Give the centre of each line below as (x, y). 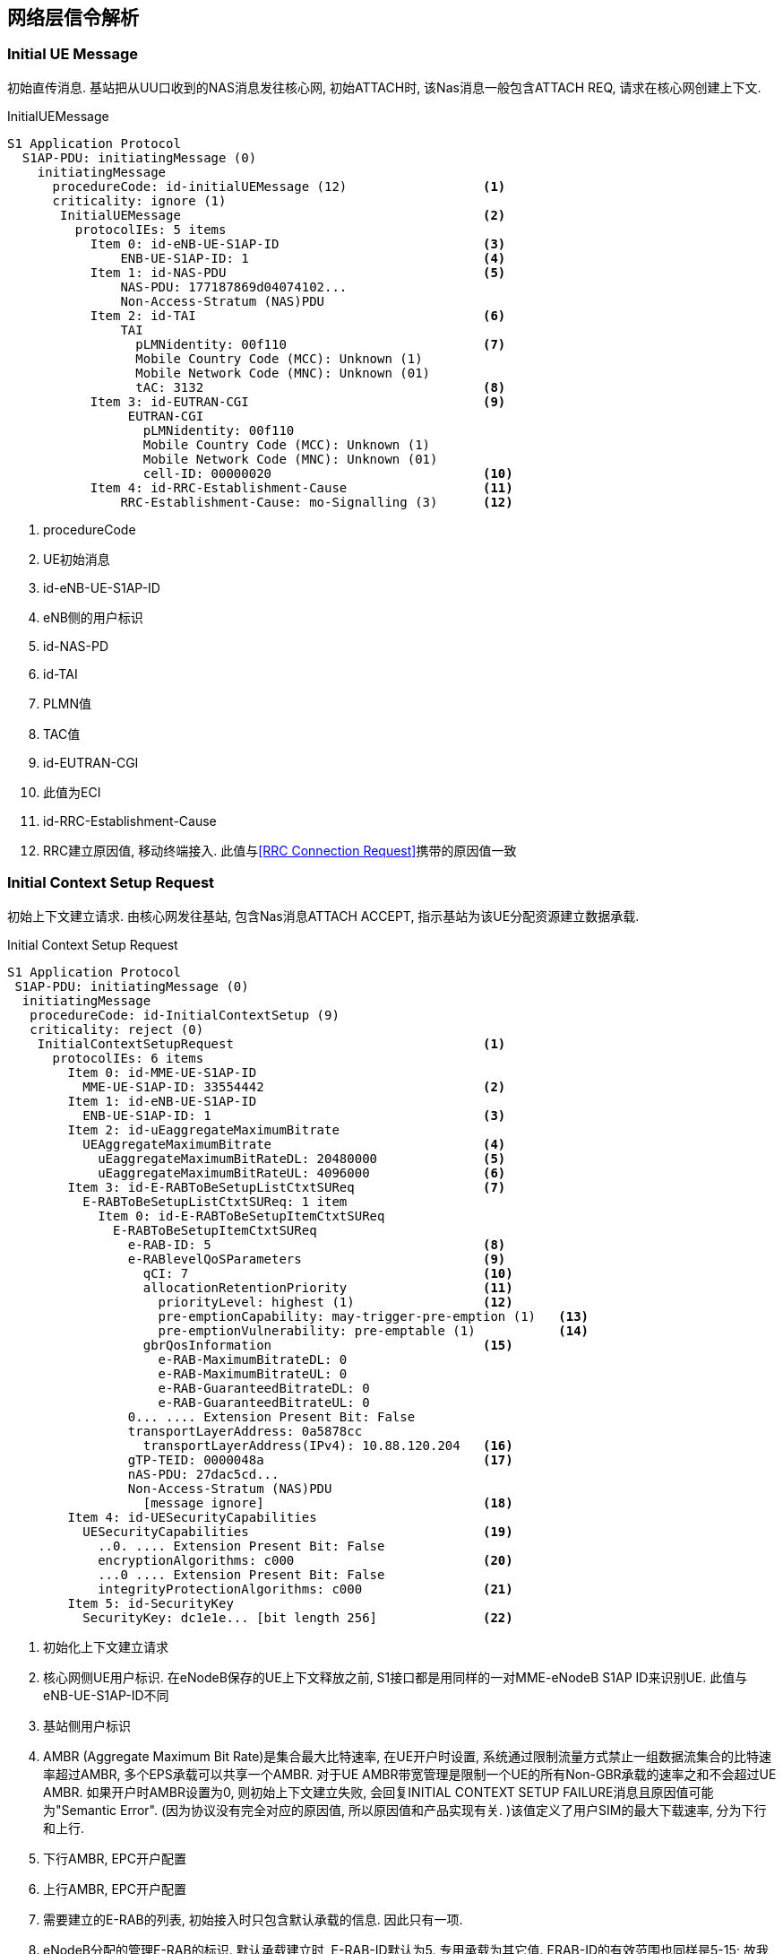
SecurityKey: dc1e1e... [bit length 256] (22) (298, 1617)
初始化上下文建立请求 (106, 1646)
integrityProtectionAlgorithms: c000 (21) (305, 1589)
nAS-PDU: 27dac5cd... (203, 1474)
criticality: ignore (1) (139, 200)
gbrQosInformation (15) (328, 1345)
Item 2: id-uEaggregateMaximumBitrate (203, 1129)
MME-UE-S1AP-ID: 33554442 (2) (294, 1086)
